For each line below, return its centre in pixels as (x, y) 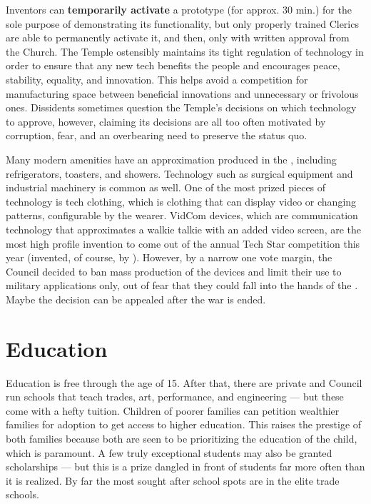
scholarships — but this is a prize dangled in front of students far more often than (185, 467)
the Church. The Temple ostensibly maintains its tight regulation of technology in (185, 51)
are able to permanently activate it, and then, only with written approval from (178, 37)
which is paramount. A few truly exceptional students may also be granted (169, 452)
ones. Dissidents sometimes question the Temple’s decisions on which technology (181, 107)
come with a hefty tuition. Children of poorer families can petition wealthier (173, 410)
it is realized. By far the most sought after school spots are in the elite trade (173, 480)
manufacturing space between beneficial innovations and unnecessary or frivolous (182, 93)
